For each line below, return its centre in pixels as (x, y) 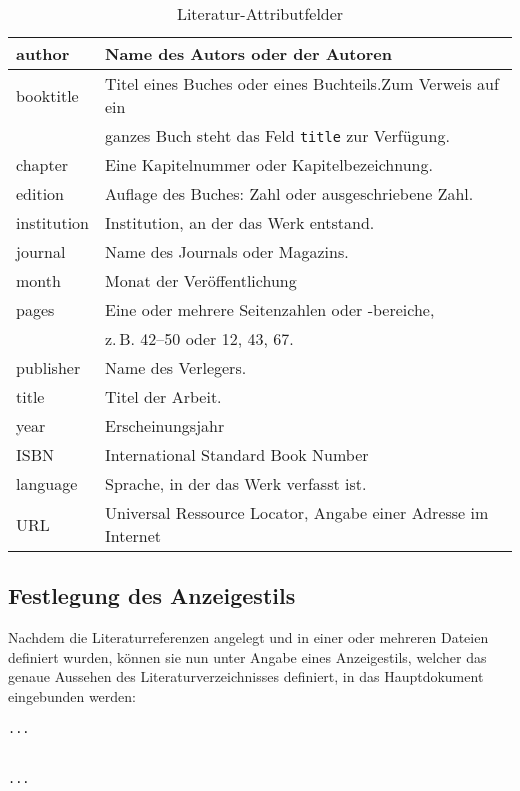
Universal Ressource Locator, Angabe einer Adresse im (297, 512)
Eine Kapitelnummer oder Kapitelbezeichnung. (269, 164)
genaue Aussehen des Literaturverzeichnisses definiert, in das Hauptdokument (246, 676)
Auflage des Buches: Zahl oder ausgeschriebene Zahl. (289, 193)
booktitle (47, 95)
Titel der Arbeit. (163, 396)
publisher (48, 367)
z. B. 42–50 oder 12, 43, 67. (199, 338)
